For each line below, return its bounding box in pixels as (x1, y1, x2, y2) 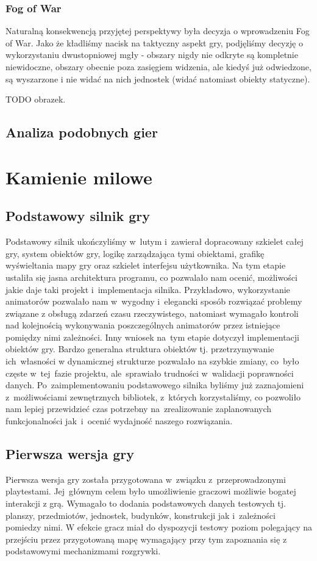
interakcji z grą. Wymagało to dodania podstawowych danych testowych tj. (5, 497, 286, 510)
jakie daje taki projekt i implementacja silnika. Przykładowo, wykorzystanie (5, 283, 290, 295)
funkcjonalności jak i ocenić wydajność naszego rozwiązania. (5, 414, 233, 427)
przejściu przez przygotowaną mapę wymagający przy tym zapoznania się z (5, 532, 287, 545)
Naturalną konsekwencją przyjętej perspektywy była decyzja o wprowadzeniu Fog (5, 24, 310, 37)
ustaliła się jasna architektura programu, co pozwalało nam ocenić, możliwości (5, 270, 297, 283)
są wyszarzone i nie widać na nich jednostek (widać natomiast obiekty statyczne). (5, 72, 310, 85)
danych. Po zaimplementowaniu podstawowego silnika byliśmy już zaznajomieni (5, 378, 304, 391)
